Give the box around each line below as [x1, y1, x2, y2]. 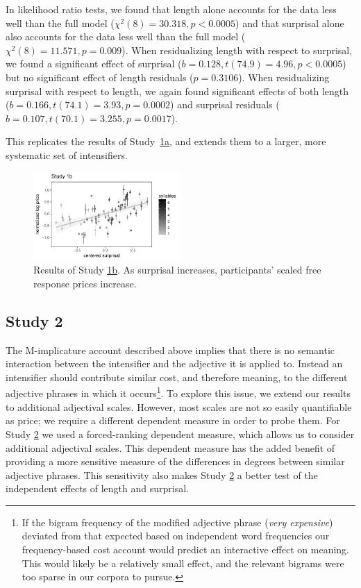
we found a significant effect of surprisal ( [6, 56, 182, 71]
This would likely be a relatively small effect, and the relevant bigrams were [22, 555, 344, 570]
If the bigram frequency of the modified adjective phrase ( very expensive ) [22, 514, 333, 529]
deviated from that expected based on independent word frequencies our [22, 528, 330, 543]
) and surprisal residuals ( [170, 97, 280, 112]
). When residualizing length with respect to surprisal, [121, 42, 353, 57]
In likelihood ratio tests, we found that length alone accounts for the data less [6, 2, 337, 16]
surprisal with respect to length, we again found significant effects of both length [6, 83, 349, 98]
